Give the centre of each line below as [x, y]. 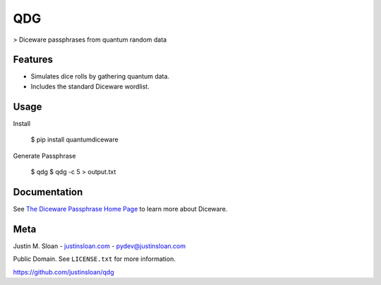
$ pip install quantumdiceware [75, 140]
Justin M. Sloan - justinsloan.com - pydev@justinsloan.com [99, 246]
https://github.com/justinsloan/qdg [64, 272]
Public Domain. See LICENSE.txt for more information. [94, 259]
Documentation [48, 192]
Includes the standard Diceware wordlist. [90, 86]
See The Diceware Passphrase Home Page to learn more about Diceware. [120, 209]
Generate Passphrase [44, 156]
